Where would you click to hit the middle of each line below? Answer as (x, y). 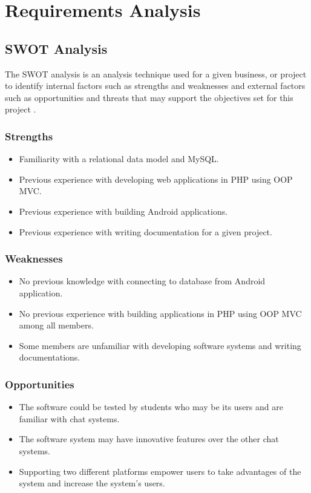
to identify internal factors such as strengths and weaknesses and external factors (155, 86)
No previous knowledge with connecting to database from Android (142, 281)
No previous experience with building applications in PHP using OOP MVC (160, 313)
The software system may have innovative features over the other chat (149, 439)
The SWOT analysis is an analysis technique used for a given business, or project (156, 73)
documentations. (50, 357)
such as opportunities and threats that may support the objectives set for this (149, 97)
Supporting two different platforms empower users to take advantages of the (160, 471)
